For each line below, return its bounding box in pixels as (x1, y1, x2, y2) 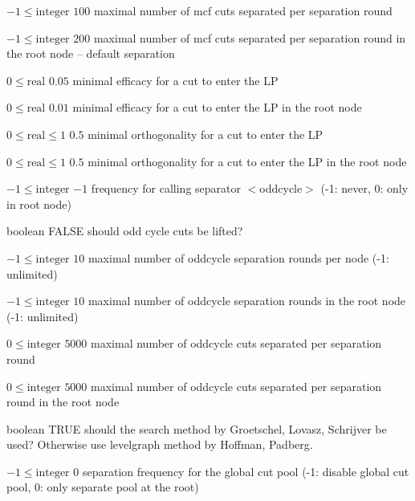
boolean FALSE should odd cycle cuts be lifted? (6, 222, 243, 239)
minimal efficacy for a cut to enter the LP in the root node (72, 99, 362, 116)
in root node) (6, 195, 71, 212)
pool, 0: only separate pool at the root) (6, 479, 199, 495)
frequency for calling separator (91, 180, 242, 197)
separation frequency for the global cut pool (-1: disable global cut (82, 462, 409, 479)
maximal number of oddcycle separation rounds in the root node (87, 292, 406, 309)
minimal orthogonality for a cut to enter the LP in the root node (87, 153, 407, 169)
